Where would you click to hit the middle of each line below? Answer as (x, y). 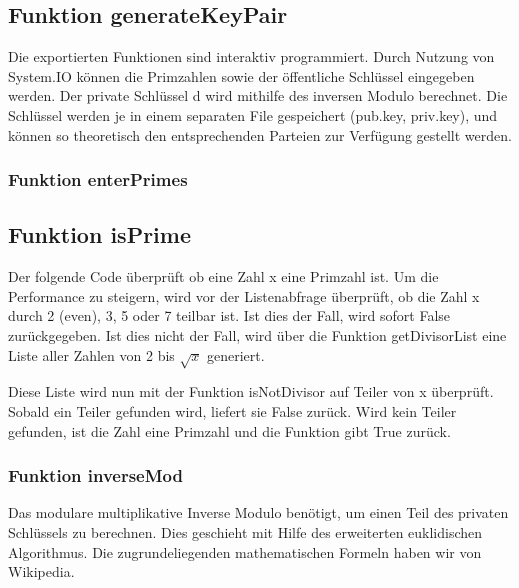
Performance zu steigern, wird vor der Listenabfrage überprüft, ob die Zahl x (244, 295)
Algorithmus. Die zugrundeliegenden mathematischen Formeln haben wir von (245, 551)
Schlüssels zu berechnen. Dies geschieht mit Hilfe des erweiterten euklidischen (245, 531)
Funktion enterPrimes (98, 179)
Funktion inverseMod (95, 475)
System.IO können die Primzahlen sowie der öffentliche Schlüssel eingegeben (241, 75)
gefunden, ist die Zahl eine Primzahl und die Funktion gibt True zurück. (229, 430)
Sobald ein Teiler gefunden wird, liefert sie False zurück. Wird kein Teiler (232, 410)
